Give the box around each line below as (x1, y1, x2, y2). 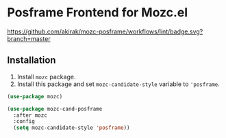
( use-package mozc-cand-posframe (7, 105, 103, 112)
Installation (7, 55, 56, 66)
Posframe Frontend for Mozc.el (7, 5, 188, 20)
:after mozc (13, 111, 48, 119)
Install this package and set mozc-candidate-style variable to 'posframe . (16, 80, 221, 88)
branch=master (7, 34, 51, 42)
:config (13, 118, 36, 125)
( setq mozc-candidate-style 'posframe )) (13, 124, 130, 131)
